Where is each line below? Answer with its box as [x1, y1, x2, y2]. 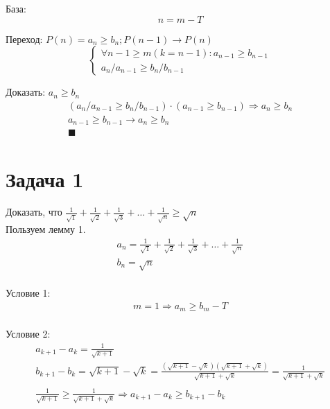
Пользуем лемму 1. [6, 222, 86, 236]
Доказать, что [6, 204, 62, 219]
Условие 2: [6, 327, 51, 341]
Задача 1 [6, 164, 84, 193]
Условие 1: [6, 286, 51, 300]
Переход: [6, 31, 43, 46]
